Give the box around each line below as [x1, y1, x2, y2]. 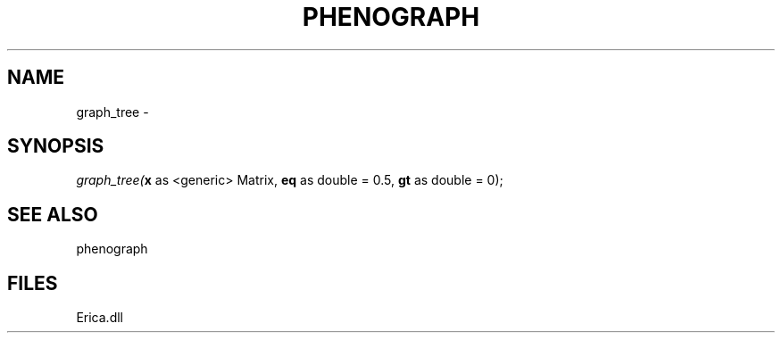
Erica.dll [76, 310, 123, 326]
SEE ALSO [7, 203, 98, 226]
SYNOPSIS [7, 135, 104, 158]
